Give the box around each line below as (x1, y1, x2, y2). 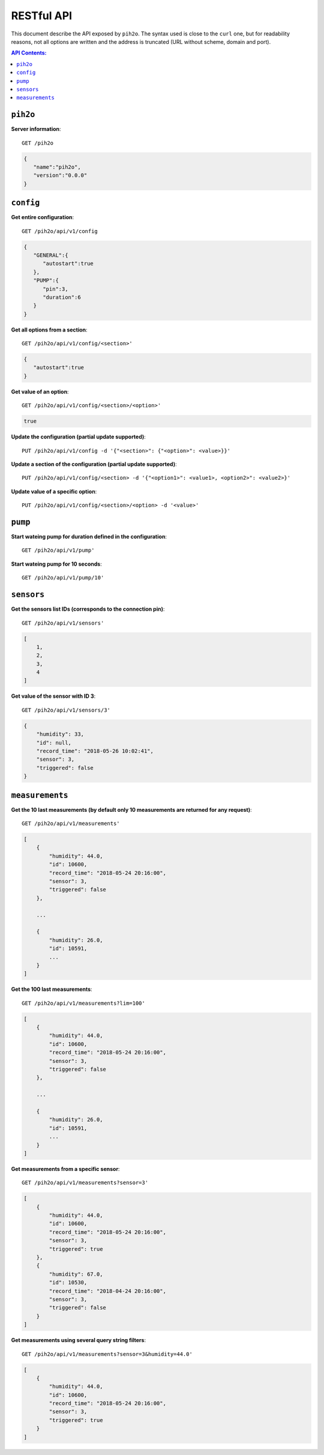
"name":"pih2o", (33, 163, 81, 171)
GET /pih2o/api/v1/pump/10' (22, 574, 104, 581)
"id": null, (36, 739, 72, 746)
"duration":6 (43, 294, 81, 300)
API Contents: (11, 49, 47, 56)
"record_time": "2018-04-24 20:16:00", (49, 1287, 166, 1294)
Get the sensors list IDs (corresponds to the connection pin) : (11, 605, 165, 613)
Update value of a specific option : (11, 488, 97, 495)
